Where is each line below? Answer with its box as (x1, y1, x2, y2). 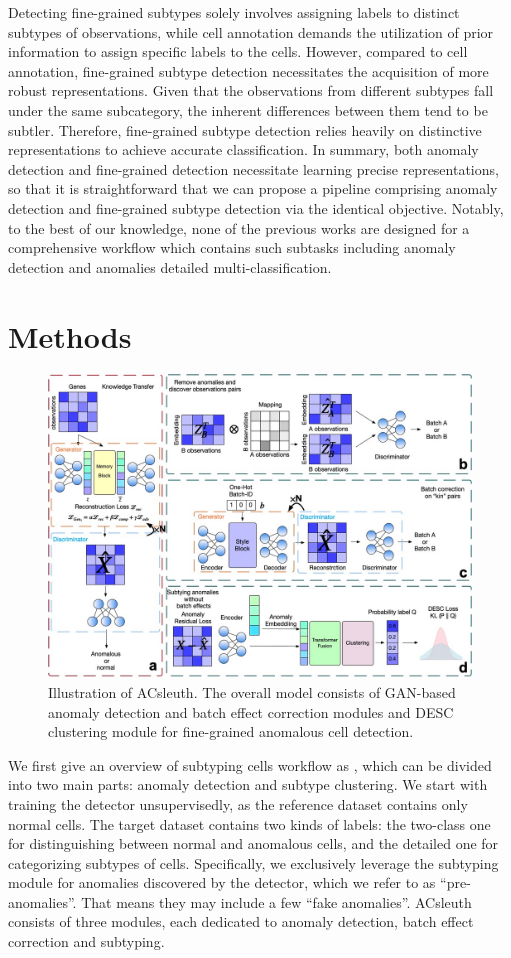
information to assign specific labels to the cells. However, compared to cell (8, 41, 468, 62)
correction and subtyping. (8, 931, 165, 952)
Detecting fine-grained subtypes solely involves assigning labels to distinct (8, 2, 460, 22)
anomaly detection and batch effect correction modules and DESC (48, 701, 454, 722)
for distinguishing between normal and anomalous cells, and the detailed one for (8, 833, 499, 854)
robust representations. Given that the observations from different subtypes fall (8, 80, 494, 101)
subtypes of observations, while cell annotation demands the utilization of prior (8, 21, 494, 42)
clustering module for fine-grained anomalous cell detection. (48, 721, 414, 742)
